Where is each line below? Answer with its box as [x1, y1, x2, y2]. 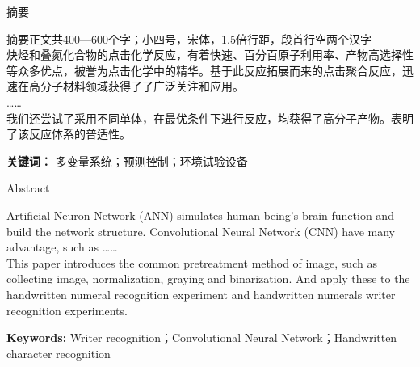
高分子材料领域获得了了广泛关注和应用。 [28, 78, 244, 95]
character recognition [6, 344, 111, 361]
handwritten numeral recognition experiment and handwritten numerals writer [6, 285, 396, 302]
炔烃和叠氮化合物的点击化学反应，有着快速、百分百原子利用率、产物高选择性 [6, 46, 414, 63]
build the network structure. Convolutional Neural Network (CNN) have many [6, 222, 395, 239]
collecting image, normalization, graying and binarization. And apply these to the [6, 270, 410, 287]
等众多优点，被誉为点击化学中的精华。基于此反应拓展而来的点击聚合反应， [6, 61, 402, 78]
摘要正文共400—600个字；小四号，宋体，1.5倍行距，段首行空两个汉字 [6, 30, 372, 47]
